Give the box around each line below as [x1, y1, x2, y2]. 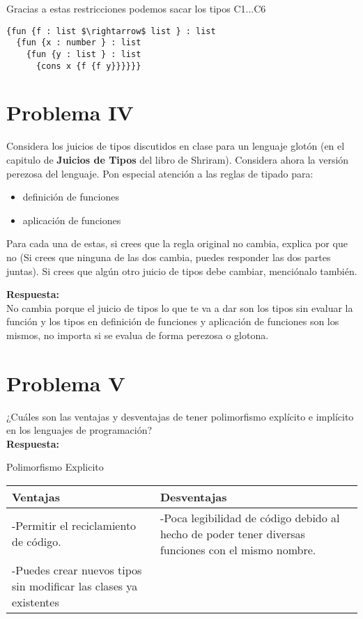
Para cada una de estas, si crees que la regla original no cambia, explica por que [6, 236, 348, 251]
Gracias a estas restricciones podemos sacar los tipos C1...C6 [6, 1, 266, 15]
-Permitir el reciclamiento [12, 517, 137, 534]
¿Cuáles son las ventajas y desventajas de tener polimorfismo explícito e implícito [6, 409, 354, 423]
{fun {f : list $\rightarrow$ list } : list [6, 26, 216, 36]
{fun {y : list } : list [26, 49, 141, 59]
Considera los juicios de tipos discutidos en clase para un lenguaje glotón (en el [6, 139, 345, 153]
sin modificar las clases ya [12, 577, 138, 594]
